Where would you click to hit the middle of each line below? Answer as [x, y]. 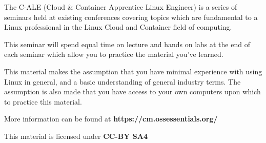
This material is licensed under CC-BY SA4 [76, 136]
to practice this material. [43, 101]
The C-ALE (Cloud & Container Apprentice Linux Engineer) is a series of [121, 7]
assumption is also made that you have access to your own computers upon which [132, 91]
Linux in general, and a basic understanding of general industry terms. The [122, 81]
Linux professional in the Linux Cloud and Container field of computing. [118, 27]
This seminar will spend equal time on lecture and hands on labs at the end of [127, 44]
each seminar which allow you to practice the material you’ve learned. [114, 54]
